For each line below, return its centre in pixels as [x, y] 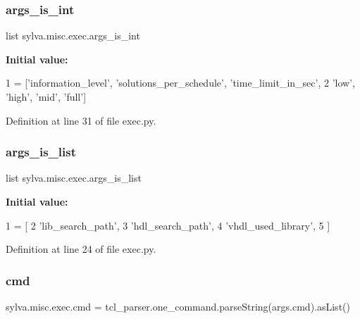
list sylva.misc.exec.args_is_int [73, 36]
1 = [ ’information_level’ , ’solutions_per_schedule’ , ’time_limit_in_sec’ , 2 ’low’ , [180, 83]
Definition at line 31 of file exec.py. [81, 120]
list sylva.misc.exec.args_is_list [74, 178]
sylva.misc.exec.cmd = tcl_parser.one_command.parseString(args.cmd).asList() [178, 306]
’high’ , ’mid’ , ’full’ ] [46, 96]
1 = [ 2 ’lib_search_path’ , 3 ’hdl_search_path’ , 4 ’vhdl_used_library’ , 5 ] [168, 225]
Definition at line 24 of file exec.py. [81, 249]
